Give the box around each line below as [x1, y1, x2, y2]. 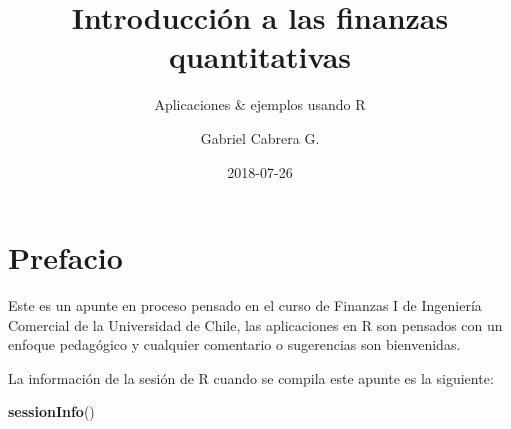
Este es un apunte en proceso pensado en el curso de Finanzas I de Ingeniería [8, 295, 482, 316]
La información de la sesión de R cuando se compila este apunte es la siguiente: [8, 367, 494, 388]
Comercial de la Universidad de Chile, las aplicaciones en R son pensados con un [8, 314, 503, 335]
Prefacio [8, 237, 123, 278]
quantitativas [168, 36, 352, 77]
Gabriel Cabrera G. [200, 127, 320, 148]
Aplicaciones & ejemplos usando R [154, 94, 366, 115]
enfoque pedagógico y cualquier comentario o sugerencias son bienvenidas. [8, 334, 461, 355]
